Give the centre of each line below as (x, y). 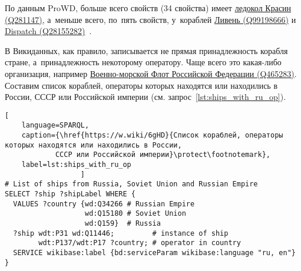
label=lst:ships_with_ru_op (76, 165)
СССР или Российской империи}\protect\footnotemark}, (163, 155)
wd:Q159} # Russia (123, 223)
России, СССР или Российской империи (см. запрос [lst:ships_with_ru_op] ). (145, 97)
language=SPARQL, (55, 126)
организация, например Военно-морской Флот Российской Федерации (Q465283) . (151, 73)
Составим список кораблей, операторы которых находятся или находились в (141, 85)
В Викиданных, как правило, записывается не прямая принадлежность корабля (146, 50)
